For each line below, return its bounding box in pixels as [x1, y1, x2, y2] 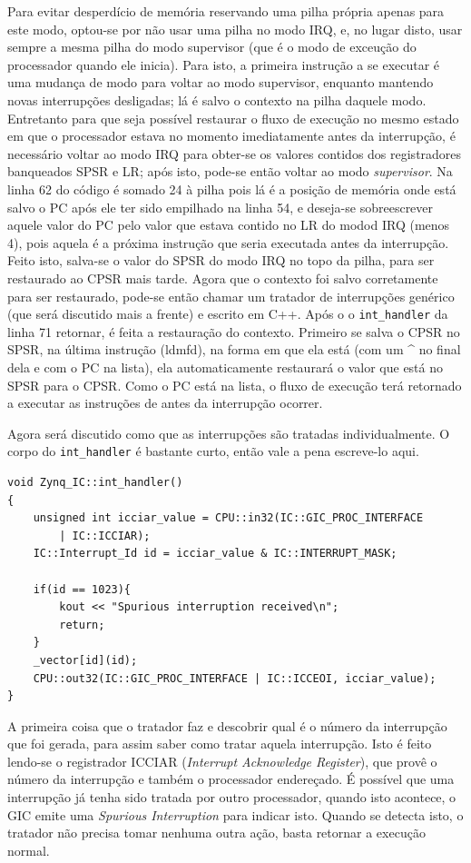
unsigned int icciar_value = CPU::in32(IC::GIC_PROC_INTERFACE [33, 511, 424, 525]
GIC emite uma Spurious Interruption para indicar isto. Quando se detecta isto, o [7, 805, 464, 824]
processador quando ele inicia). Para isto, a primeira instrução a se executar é [7, 55, 440, 74]
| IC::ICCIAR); [59, 529, 151, 542]
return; [59, 618, 105, 631]
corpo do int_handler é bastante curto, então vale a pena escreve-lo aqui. [7, 441, 419, 461]
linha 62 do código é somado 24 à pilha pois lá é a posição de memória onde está [7, 179, 456, 198]
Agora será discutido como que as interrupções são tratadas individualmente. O [7, 423, 450, 442]
